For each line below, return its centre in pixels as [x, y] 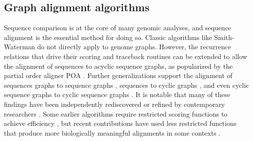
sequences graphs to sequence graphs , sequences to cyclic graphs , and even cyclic [126, 85]
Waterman [19, 47]
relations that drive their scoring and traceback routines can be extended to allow [126, 56]
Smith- [224, 37]
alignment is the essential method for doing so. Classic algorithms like [108, 37]
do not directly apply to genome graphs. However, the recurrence [134, 47]
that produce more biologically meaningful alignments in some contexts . [112, 132]
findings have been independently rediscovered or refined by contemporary [115, 104]
